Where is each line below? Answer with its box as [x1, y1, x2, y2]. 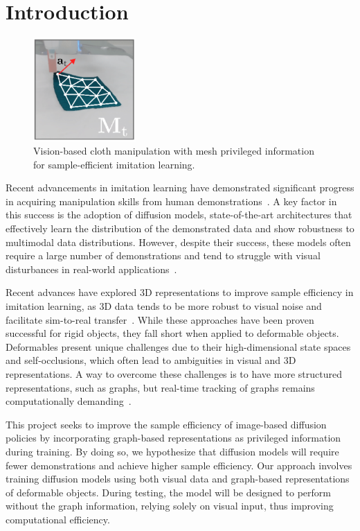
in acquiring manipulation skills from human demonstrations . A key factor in [6, 193, 337, 208]
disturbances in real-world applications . [6, 261, 177, 276]
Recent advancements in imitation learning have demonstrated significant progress [6, 180, 354, 195]
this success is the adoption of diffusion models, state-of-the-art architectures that [6, 207, 352, 222]
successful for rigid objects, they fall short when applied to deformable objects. [6, 326, 339, 340]
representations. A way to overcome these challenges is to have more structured [6, 367, 342, 381]
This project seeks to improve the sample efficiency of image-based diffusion [6, 417, 327, 431]
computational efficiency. [6, 512, 110, 526]
